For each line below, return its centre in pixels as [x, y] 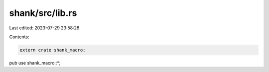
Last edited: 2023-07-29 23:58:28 [44, 28]
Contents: [19, 37]
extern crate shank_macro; [53, 50]
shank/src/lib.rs [43, 13]
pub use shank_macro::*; [35, 63]
